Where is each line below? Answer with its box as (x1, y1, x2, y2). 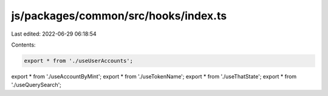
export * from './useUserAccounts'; (24, 57, 134, 64)
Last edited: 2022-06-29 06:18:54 (11, 30, 97, 37)
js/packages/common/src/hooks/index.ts (11, 9, 227, 22)
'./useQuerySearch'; (11, 82, 62, 89)
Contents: (11, 41, 36, 48)
